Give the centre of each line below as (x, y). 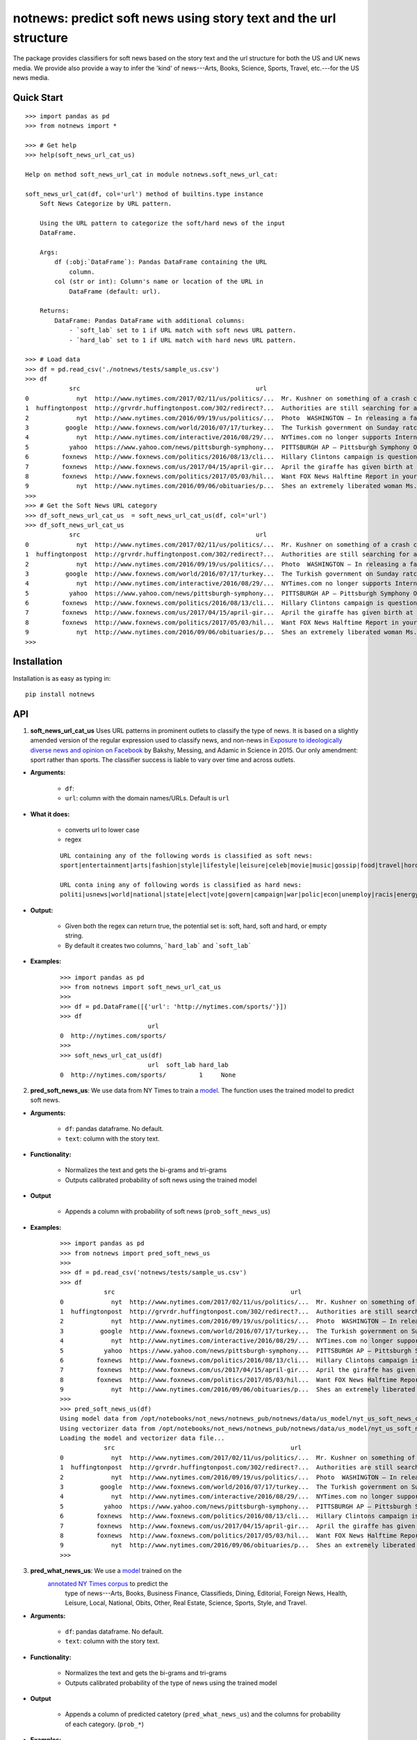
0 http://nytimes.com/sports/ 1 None (148, 1075)
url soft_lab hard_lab (188, 1065)
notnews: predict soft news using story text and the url (174, 18)
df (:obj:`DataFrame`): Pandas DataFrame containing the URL (161, 262)
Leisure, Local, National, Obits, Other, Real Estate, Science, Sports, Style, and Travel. (186, 1603)
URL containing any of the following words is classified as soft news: (186, 855)
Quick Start (38, 97)
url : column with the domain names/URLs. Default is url (147, 798)
